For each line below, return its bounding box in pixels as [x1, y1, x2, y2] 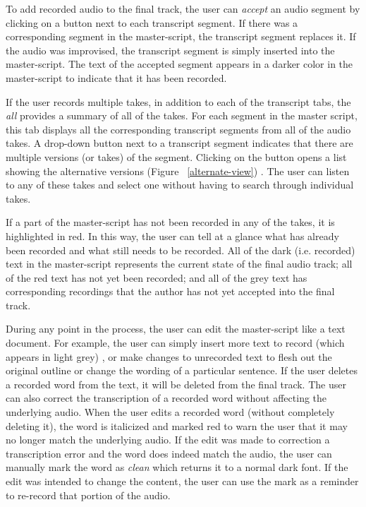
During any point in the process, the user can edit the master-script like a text [6, 321, 346, 336]
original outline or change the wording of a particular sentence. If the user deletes [6, 363, 358, 378]
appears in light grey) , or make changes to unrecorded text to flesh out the [6, 349, 332, 364]
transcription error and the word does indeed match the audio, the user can [6, 446, 332, 460]
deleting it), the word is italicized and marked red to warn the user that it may [6, 418, 348, 433]
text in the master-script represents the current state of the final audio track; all [6, 256, 353, 271]
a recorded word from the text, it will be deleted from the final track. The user [6, 376, 346, 391]
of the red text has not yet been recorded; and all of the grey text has [6, 270, 307, 285]
